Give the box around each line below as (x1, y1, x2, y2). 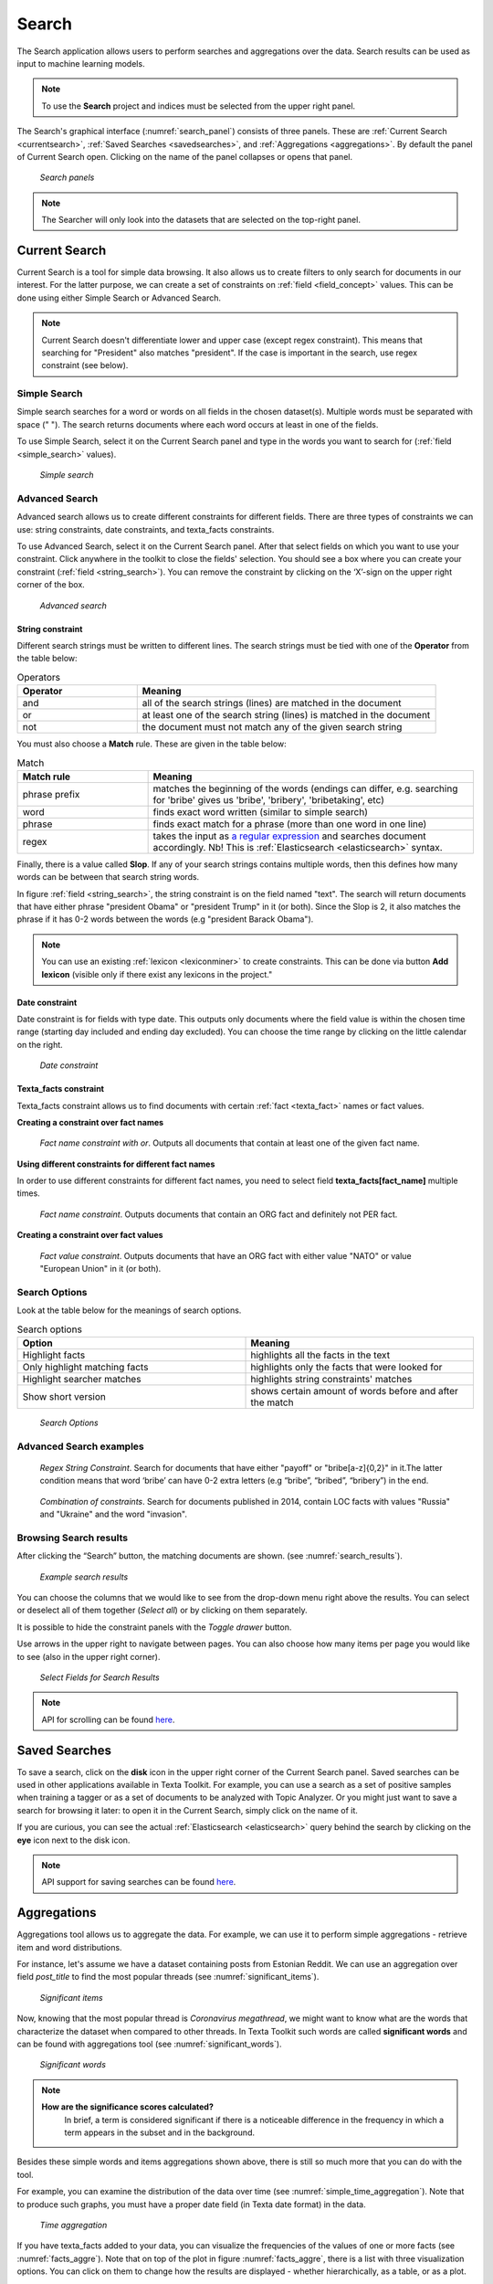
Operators (16, 671, 61, 683)
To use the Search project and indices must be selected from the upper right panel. (41, 100, 356, 111)
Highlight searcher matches (22, 1372, 142, 1385)
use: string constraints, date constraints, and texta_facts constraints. (16, 523, 275, 534)
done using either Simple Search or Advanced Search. (16, 292, 222, 303)
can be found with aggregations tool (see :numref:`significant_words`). (16, 2038, 282, 2049)
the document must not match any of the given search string (142, 721, 403, 734)
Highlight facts (22, 1348, 86, 1361)
